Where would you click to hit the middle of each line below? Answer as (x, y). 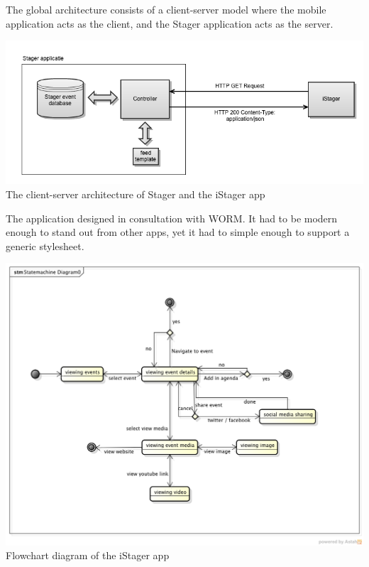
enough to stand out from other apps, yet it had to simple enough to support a (178, 232)
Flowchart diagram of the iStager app (88, 555)
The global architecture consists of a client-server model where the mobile (166, 9)
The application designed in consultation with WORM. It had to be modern (172, 218)
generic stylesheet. (45, 245)
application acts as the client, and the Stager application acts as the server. (170, 23)
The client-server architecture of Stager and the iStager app (136, 194)
